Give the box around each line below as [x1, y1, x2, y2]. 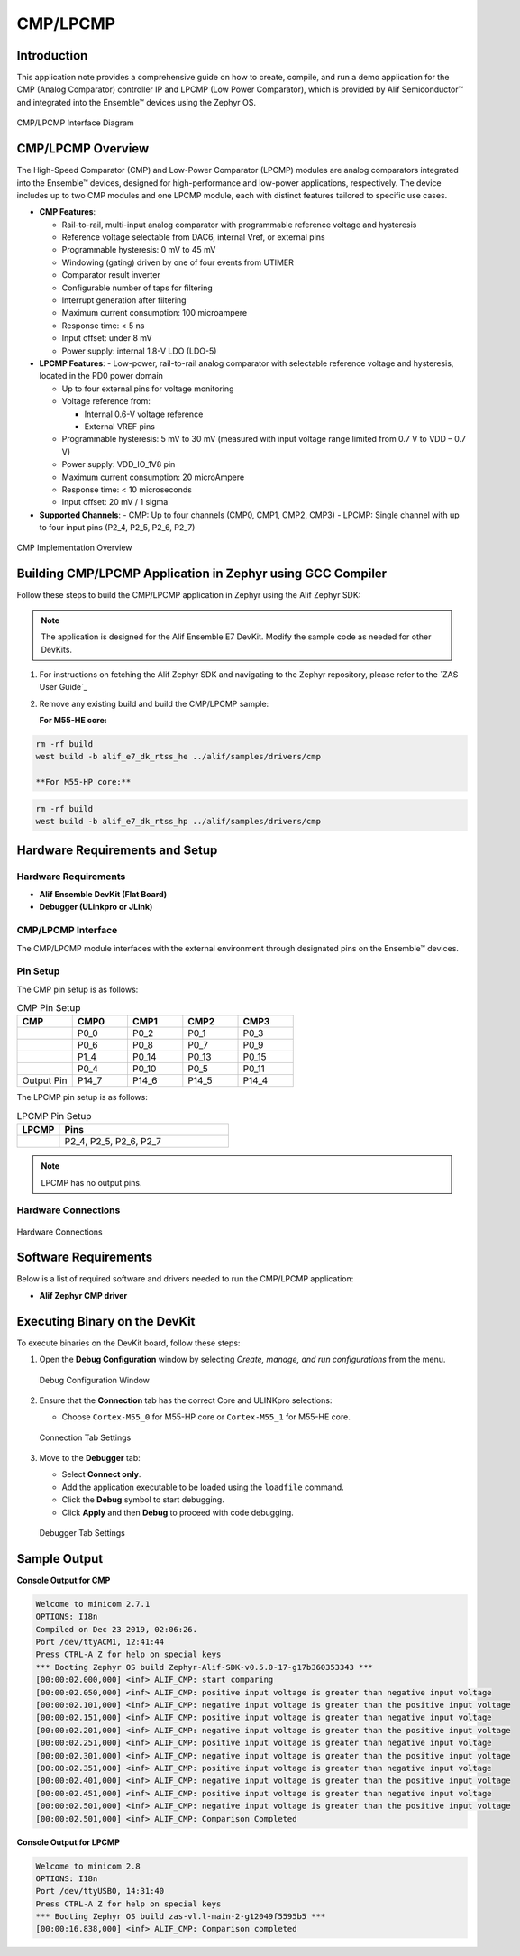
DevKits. [41, 644, 72, 655]
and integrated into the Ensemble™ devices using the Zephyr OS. [16, 96, 257, 107]
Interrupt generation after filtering [61, 295, 187, 306]
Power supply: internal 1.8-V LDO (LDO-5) [61, 345, 217, 356]
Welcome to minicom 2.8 [35, 1860, 141, 1871]
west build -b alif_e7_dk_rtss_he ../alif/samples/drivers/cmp [35, 751, 322, 762]
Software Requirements [16, 1250, 153, 1265]
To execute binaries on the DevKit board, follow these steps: [16, 1337, 241, 1348]
